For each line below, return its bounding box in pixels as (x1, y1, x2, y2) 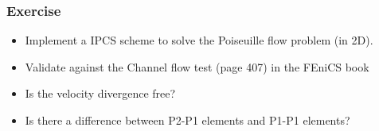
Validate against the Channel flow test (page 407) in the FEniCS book (25, 58, 369, 75)
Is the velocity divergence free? (25, 85, 176, 102)
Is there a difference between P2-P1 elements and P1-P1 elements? (25, 112, 350, 128)
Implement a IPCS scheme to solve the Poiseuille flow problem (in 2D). (25, 32, 373, 48)
